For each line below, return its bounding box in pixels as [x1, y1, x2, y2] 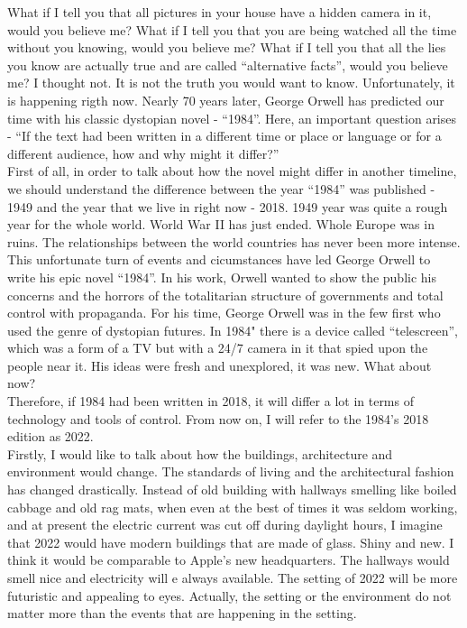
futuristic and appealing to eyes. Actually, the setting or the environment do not [7, 586, 452, 605]
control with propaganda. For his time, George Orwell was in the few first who [7, 303, 441, 322]
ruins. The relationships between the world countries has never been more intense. [7, 232, 461, 251]
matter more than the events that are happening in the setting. [7, 604, 357, 623]
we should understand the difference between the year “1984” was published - [7, 179, 435, 198]
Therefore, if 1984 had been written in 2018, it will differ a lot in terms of [7, 392, 414, 411]
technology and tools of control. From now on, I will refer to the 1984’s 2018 [7, 409, 429, 428]
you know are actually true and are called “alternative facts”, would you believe [7, 55, 448, 74]
